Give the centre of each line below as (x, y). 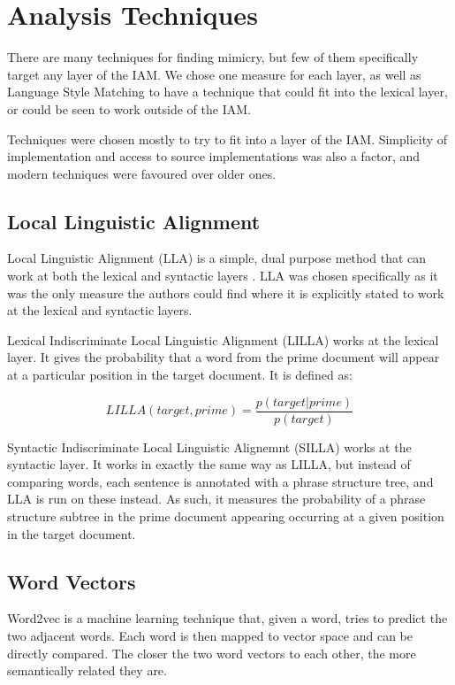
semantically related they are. (87, 670)
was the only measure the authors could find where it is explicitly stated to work (226, 292)
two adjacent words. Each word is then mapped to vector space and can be (210, 636)
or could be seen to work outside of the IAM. (129, 108)
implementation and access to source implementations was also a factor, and (214, 156)
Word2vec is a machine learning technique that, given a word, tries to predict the (227, 618)
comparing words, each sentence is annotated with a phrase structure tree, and (220, 481)
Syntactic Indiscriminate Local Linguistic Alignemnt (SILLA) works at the (209, 446)
